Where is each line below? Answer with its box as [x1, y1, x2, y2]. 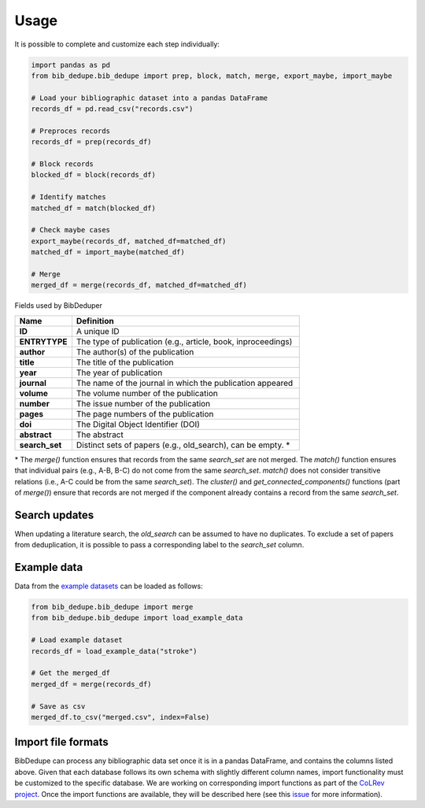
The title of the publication [76, 357, 174, 368]
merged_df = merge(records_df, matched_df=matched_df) [31, 280, 247, 290]
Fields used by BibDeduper [14, 301, 102, 310]
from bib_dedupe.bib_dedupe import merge [31, 602, 194, 612]
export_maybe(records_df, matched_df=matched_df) [31, 236, 227, 246]
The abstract [76, 429, 124, 440]
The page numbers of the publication [76, 408, 214, 419]
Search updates [14, 508, 94, 521]
